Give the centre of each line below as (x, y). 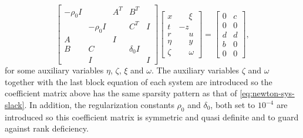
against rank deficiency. (47, 128)
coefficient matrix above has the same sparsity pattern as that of (121, 93)
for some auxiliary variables (54, 70)
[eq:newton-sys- (267, 93)
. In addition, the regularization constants (99, 105)
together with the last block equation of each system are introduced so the (139, 81)
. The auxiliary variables (195, 70)
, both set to (233, 105)
